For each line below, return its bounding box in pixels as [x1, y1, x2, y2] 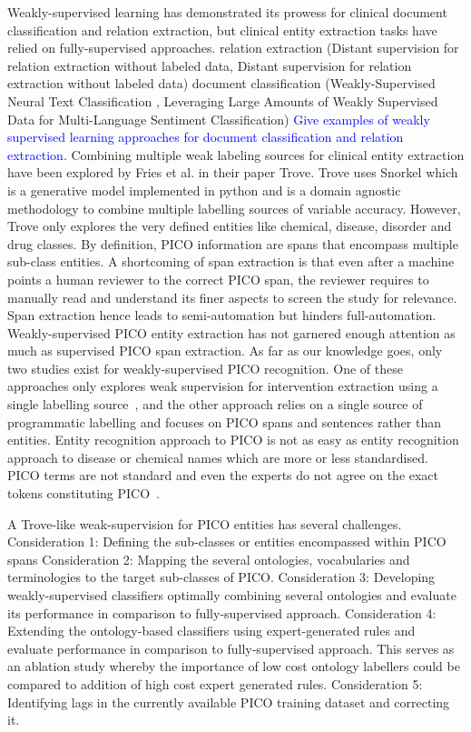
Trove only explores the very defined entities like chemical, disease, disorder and [7, 216, 452, 236]
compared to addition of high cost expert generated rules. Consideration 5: [7, 674, 423, 693]
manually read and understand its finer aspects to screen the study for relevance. [7, 287, 457, 306]
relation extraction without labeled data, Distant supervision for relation [7, 55, 412, 75]
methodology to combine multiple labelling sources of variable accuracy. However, [7, 198, 461, 217]
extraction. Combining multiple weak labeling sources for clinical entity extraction [7, 145, 465, 164]
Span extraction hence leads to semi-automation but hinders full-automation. [7, 306, 437, 325]
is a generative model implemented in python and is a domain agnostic [7, 180, 401, 199]
